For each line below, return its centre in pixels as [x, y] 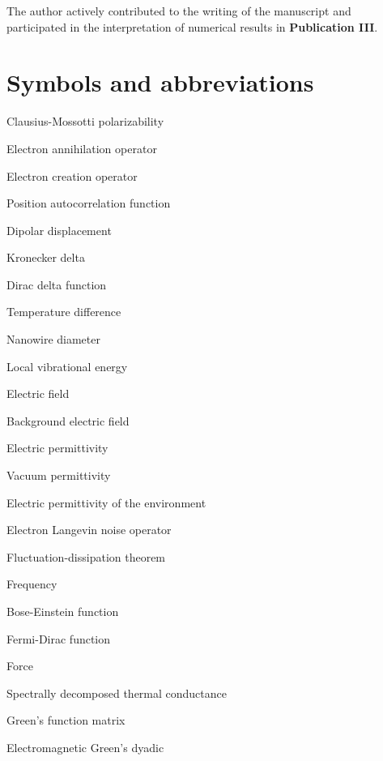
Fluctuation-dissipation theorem [86, 556]
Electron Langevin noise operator [89, 530]
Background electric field [68, 420]
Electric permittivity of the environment [106, 502]
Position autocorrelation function [89, 203]
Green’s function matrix [66, 720]
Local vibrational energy [67, 366]
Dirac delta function [57, 284]
